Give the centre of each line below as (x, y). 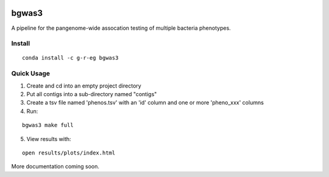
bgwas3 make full (48, 125)
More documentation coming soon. (55, 167)
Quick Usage (31, 74)
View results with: (49, 139)
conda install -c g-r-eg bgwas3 (70, 58)
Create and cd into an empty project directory (84, 86)
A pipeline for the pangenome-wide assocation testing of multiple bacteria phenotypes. (121, 28)
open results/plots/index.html (69, 153)
